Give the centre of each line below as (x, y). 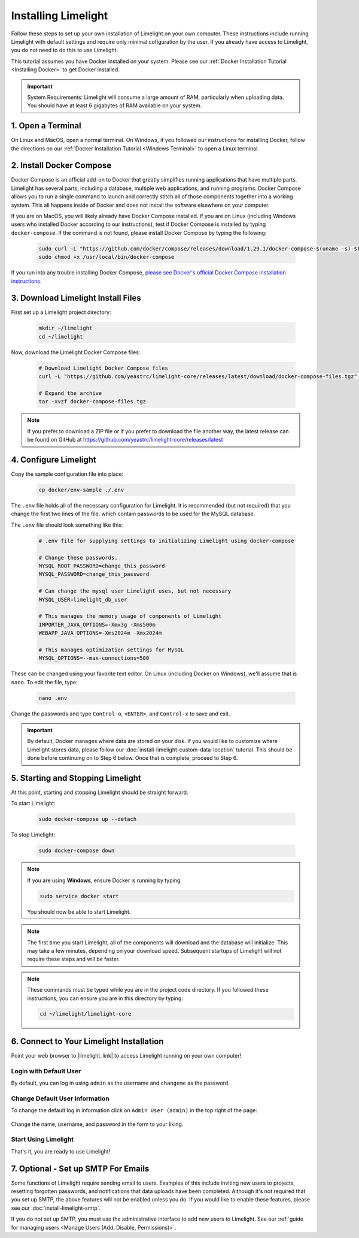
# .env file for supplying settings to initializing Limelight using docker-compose (166, 541)
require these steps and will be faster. (74, 959)
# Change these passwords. (78, 558)
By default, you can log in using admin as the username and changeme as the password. (120, 1083)
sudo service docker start (79, 896)
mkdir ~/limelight (66, 328)
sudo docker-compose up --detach (88, 819)
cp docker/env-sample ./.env (81, 490)
